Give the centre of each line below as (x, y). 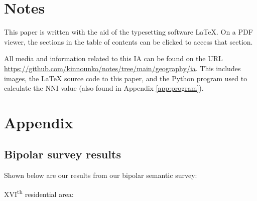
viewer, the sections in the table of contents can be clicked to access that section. (128, 41)
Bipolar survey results (62, 154)
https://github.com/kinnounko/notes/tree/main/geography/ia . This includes (122, 68)
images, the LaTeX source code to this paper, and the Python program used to (126, 78)
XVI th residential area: (39, 193)
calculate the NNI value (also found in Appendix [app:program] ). (104, 88)
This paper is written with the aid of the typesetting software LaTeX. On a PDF (128, 32)
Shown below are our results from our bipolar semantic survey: (101, 175)
